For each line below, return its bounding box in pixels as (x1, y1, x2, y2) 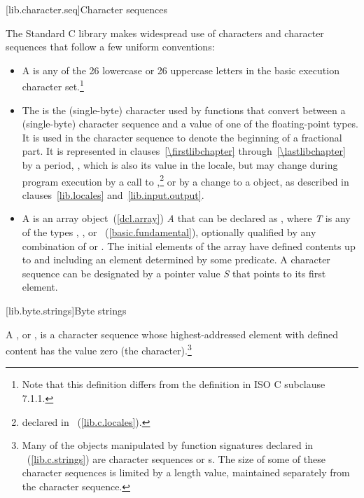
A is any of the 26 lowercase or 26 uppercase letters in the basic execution (22, 62, 339, 77)
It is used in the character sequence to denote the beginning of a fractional (22, 130, 342, 144)
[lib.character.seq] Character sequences (6, 2, 167, 16)
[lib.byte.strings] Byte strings (6, 303, 127, 317)
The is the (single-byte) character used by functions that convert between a (22, 102, 346, 117)
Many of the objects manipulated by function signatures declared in (22, 438, 314, 452)
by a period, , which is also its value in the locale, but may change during (22, 158, 338, 172)
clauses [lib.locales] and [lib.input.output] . (22, 187, 204, 202)
